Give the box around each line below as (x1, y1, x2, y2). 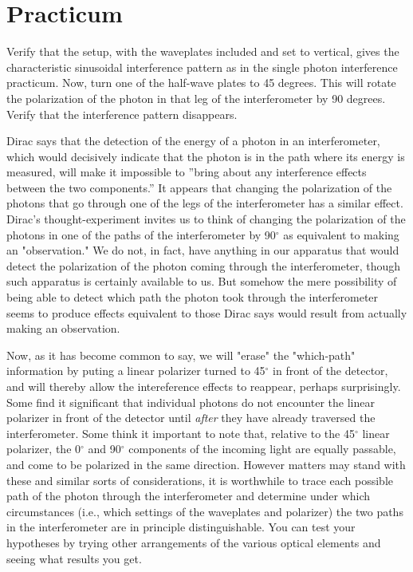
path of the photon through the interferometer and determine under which (6, 487, 371, 504)
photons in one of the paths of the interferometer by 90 (6, 226, 276, 243)
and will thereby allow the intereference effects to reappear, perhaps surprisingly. (6, 378, 401, 394)
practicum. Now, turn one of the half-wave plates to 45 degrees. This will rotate (6, 74, 396, 91)
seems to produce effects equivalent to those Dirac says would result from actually (6, 304, 407, 321)
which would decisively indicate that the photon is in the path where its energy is (6, 148, 405, 164)
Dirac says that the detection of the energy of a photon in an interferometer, (6, 132, 380, 149)
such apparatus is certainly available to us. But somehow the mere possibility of (6, 273, 397, 290)
